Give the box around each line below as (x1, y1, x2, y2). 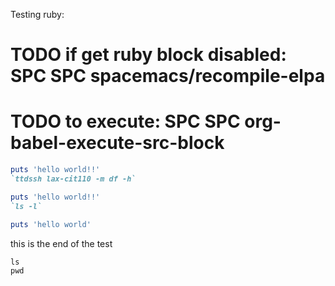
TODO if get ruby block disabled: (10, 44, 287, 66)
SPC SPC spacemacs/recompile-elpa (10, 65, 326, 88)
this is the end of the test (10, 237, 113, 249)
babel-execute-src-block (10, 132, 225, 154)
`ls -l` (10, 201, 43, 211)
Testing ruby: (10, 9, 65, 20)
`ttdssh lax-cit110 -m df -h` (10, 174, 137, 184)
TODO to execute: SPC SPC (10, 110, 241, 133)
